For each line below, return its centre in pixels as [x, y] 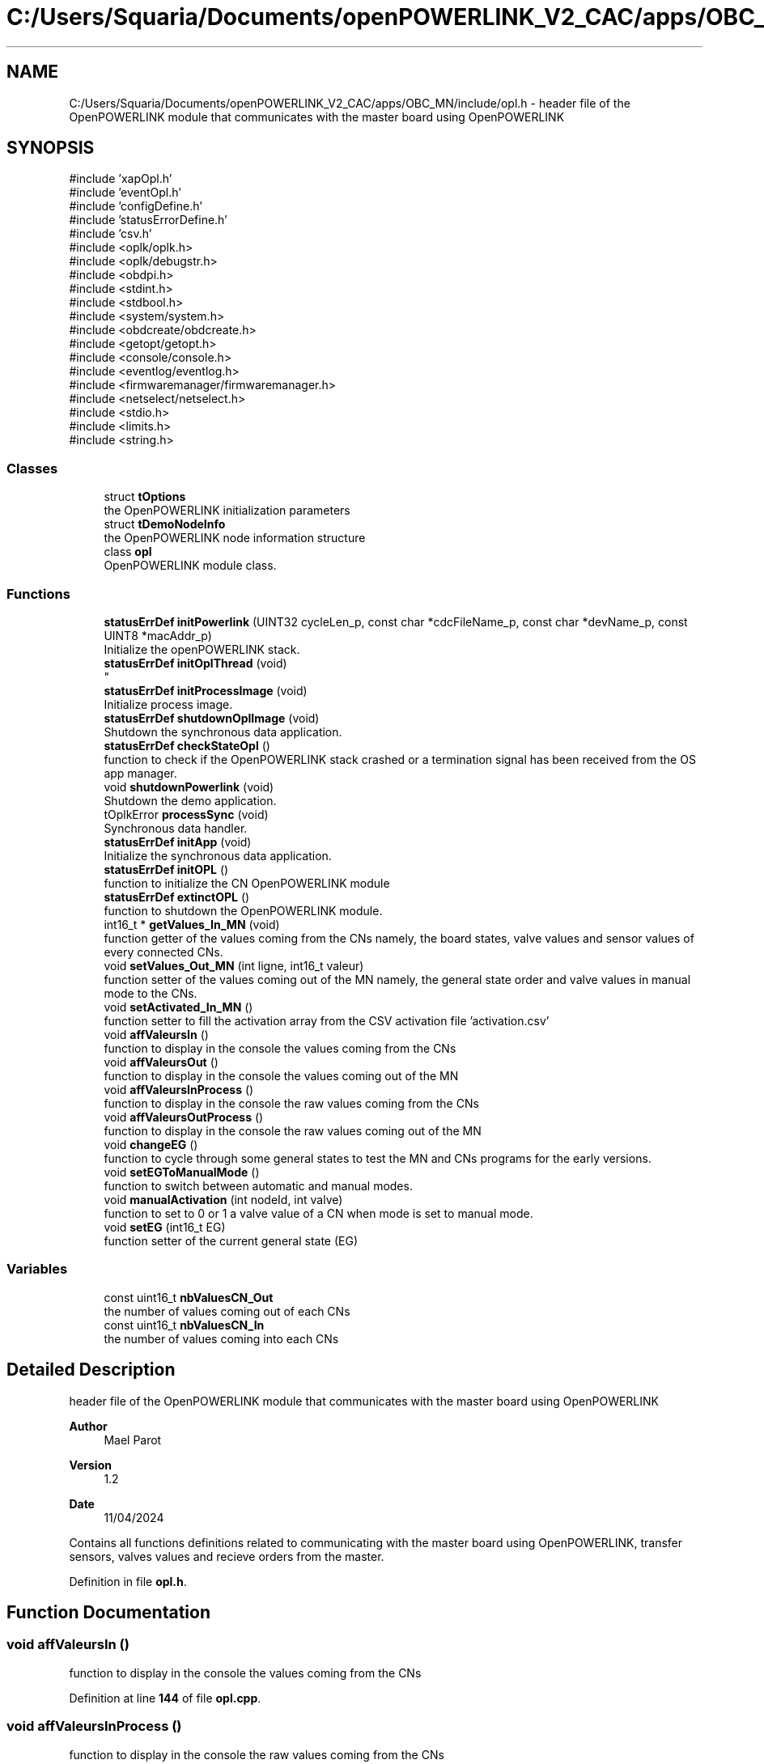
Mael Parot [133, 1440]
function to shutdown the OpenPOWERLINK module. [243, 910]
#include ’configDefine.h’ [136, 206]
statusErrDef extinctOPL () [177, 897]
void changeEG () [151, 1144]
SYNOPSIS [51, 148]
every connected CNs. [163, 952]
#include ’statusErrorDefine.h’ [148, 220]
